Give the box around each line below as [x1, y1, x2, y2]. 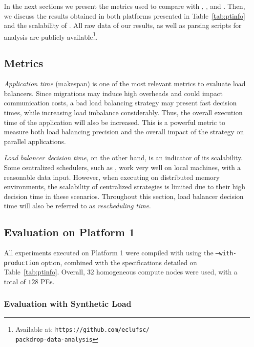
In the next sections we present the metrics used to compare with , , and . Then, [4, 1, 245, 11]
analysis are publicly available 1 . [4, 30, 98, 42]
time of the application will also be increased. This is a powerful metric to [4, 117, 226, 127]
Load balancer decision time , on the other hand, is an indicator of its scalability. [4, 152, 243, 163]
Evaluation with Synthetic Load [4, 297, 131, 309]
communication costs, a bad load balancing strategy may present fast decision [4, 98, 237, 108]
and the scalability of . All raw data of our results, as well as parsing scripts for [4, 20, 242, 30]
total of [4, 276, 26, 287]
